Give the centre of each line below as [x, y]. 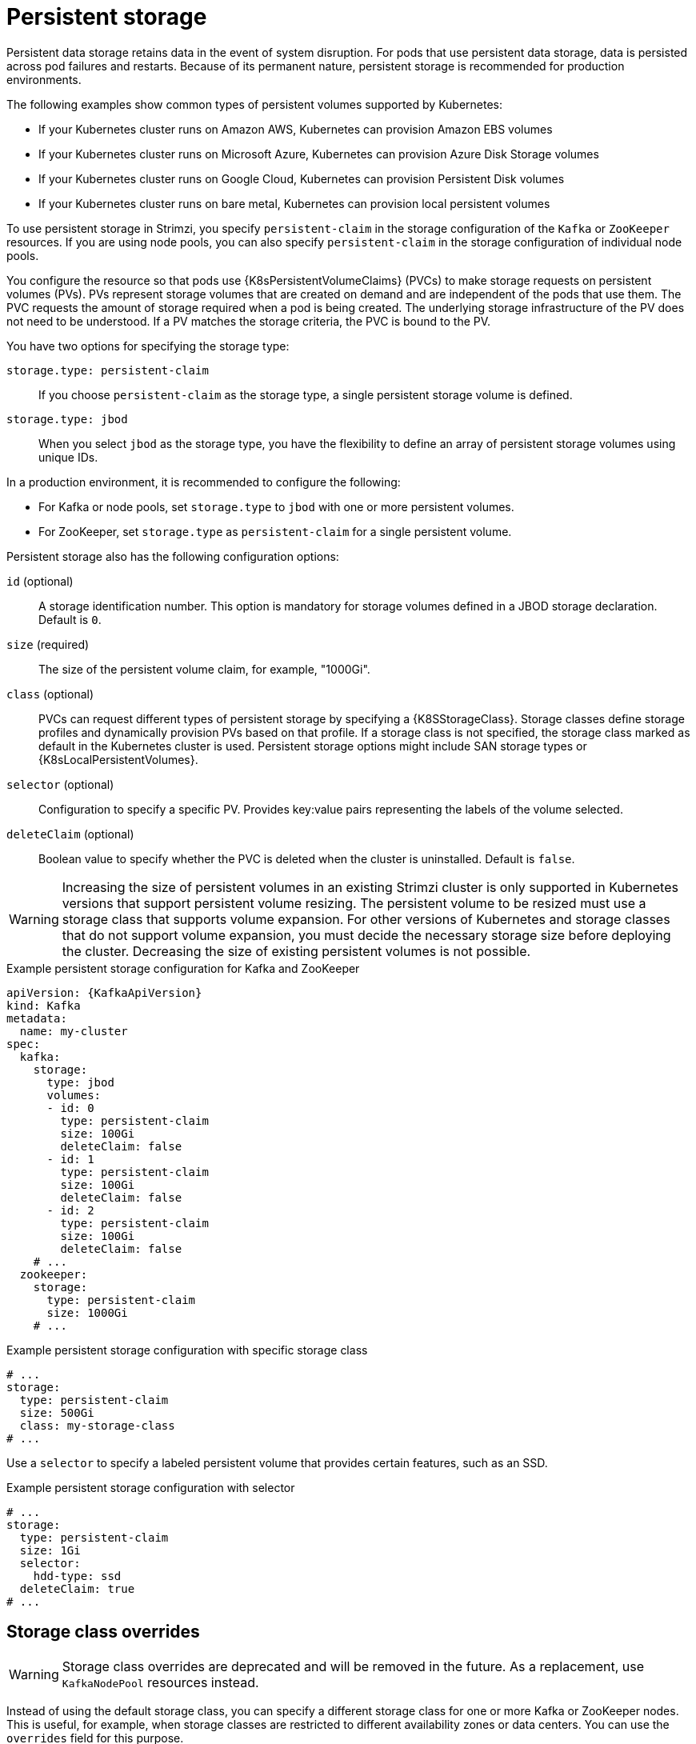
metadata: [37, 1018]
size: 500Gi [57, 1412]
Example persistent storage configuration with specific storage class [187, 1350]
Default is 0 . [70, 619]
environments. [44, 79]
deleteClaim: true [77, 1588]
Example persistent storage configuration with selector [151, 1487]
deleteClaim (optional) [70, 834]
